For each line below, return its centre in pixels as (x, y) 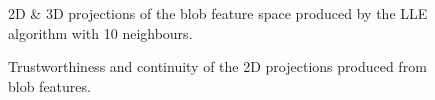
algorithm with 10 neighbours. (100, 32)
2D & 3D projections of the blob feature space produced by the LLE (218, 13)
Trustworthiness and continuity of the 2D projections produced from (217, 66)
